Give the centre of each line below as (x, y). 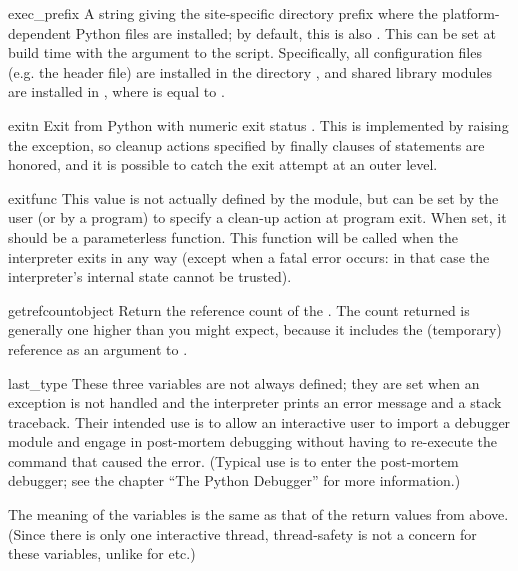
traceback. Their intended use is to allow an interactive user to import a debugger (259, 421)
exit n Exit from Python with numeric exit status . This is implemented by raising (258, 124)
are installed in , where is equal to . (116, 91)
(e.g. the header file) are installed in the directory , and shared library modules (250, 71)
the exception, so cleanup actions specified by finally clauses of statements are (246, 144)
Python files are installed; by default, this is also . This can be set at (286, 32)
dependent (40, 32)
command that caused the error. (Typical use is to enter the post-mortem (233, 460)
